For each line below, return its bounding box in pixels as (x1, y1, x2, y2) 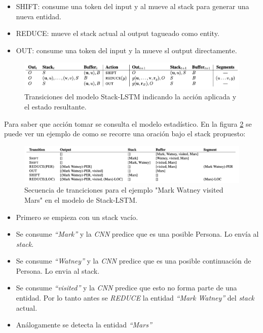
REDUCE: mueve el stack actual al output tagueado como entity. (16, 28, 219, 39)
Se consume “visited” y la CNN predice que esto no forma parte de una (16, 282, 237, 293)
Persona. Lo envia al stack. (16, 265, 100, 276)
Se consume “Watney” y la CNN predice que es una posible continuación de (16, 255, 251, 266)
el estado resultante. (24, 101, 87, 112)
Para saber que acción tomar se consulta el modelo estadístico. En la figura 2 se (4, 118, 252, 129)
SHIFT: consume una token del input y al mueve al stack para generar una (16, 1, 249, 11)
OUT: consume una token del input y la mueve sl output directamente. (16, 45, 237, 55)
